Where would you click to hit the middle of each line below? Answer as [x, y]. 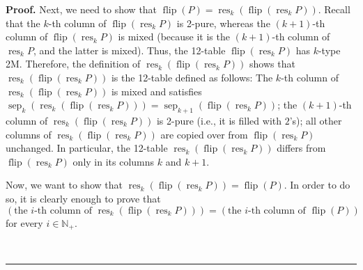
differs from [301, 148]
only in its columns [114, 161]
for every [24, 222]
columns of [29, 134]
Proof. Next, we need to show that [82, 9]
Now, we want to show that [64, 185]
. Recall [334, 9]
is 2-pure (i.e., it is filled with [219, 120]
